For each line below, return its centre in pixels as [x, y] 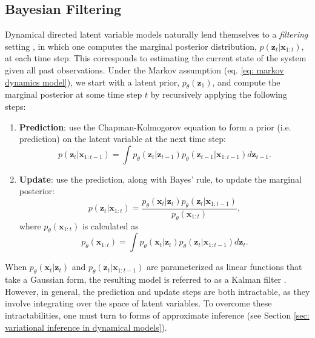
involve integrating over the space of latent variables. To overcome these [138, 303]
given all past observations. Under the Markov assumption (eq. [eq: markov [144, 69]
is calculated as [110, 225]
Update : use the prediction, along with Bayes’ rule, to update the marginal [160, 179]
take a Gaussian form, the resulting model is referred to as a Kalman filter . [146, 279]
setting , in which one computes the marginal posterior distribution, [131, 46]
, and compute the [246, 82]
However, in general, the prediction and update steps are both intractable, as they [157, 291]
